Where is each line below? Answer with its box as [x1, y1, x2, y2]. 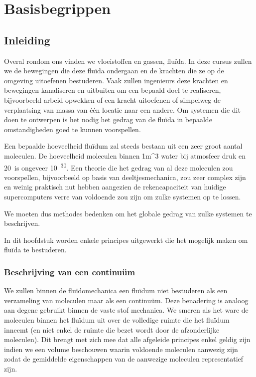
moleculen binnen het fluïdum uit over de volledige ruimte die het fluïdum [4, 314, 230, 325]
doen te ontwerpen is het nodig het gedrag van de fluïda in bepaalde [4, 114, 212, 125]
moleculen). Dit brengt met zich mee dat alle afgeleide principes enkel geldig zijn [4, 334, 251, 345]
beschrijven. [4, 218, 40, 228]
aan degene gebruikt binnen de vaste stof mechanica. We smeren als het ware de [4, 305, 249, 315]
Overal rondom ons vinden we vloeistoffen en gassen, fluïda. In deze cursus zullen [4, 55, 252, 66]
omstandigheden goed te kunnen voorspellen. [4, 124, 141, 134]
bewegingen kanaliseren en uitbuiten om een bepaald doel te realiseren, [4, 85, 221, 95]
